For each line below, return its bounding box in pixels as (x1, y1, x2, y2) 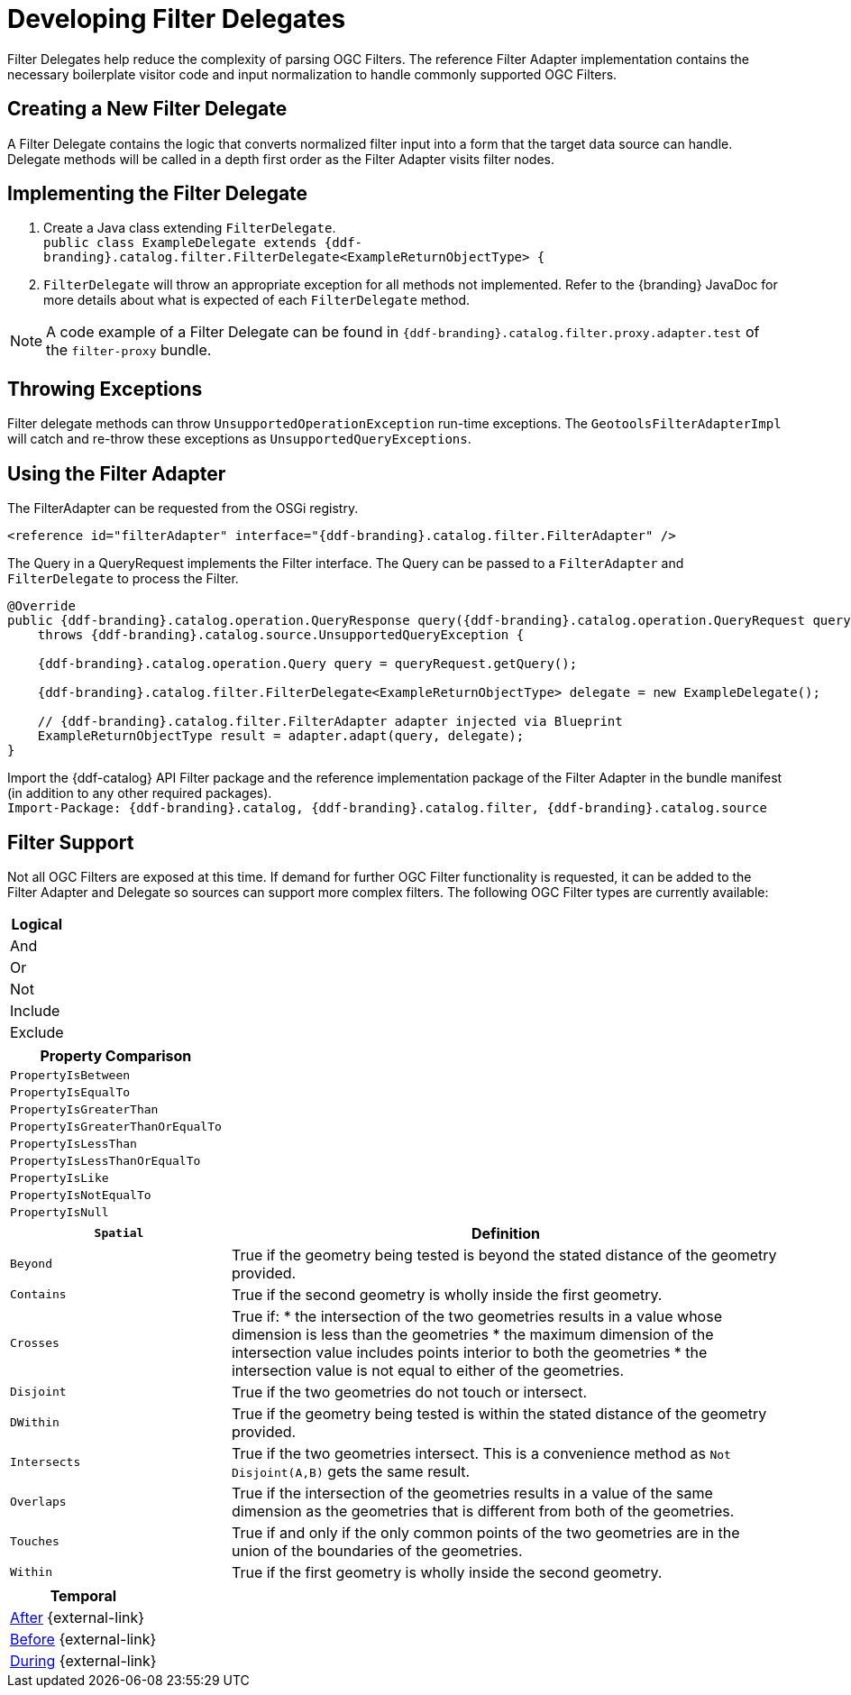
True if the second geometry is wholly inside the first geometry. (231, 1285, 663, 1304)
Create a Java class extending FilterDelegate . (43, 220, 336, 236)
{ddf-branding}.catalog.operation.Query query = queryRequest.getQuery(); (37, 656, 578, 672)
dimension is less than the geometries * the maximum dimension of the (231, 1324, 714, 1343)
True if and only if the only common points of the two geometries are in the (231, 1523, 740, 1542)
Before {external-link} (10, 1629, 157, 1648)
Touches (10, 1535, 59, 1549)
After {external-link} (10, 1608, 145, 1626)
